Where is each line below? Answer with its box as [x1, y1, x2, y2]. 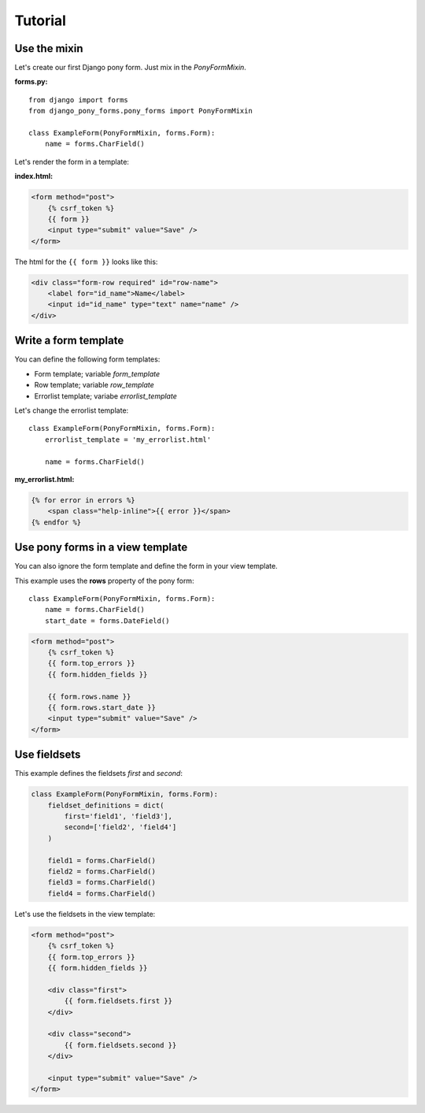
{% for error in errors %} [31, 495, 135, 504]
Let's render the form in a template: [14, 157, 130, 166]
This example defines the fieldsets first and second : [14, 769, 183, 778]
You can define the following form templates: [14, 354, 161, 364]
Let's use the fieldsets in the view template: [14, 909, 156, 918]
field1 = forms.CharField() [47, 855, 157, 865]
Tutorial [14, 12, 67, 29]
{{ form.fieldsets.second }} [64, 1041, 177, 1049]
